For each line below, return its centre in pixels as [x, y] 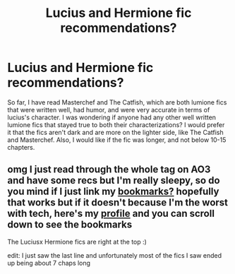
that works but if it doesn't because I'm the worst [117, 203]
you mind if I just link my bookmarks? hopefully [113, 192]
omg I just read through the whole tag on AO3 [109, 170]
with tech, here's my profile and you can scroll [111, 214]
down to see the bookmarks [70, 225]
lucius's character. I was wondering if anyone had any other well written [112, 117]
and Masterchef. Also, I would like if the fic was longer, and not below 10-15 [117, 140]
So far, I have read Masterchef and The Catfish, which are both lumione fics [117, 102]
